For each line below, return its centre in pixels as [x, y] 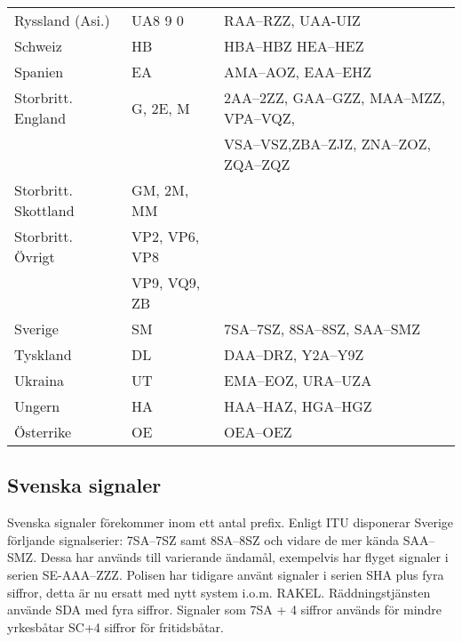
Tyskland [43, 354]
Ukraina [40, 380]
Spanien [39, 72]
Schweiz [38, 46]
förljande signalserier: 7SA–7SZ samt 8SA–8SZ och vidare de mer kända [203, 539]
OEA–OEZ [258, 432]
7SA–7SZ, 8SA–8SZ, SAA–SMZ [323, 329]
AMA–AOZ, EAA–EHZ [298, 72]
